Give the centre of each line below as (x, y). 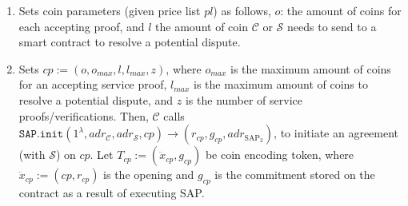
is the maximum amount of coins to (281, 84)
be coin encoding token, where (280, 154)
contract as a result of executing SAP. (112, 192)
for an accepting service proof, (93, 84)
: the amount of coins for (341, 10)
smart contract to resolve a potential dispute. (130, 42)
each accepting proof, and (82, 26)
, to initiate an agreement (336, 133)
